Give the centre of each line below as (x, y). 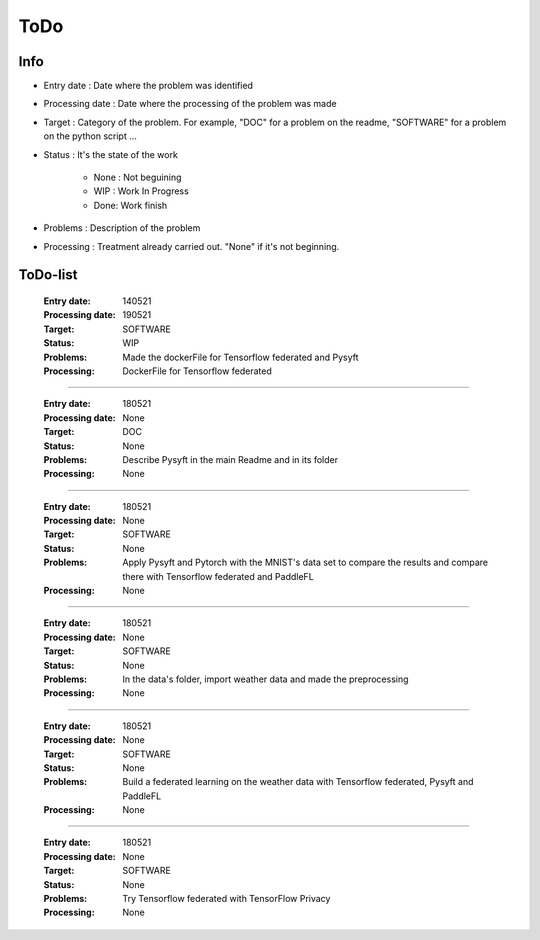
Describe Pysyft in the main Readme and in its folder (230, 459)
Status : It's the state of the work (111, 154)
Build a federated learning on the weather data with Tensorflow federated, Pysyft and (298, 782)
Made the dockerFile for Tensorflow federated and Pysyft (240, 357)
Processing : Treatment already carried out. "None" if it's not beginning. (191, 246)
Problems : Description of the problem (122, 228)
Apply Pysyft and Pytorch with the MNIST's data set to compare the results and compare (305, 562)
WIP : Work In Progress (141, 191)
